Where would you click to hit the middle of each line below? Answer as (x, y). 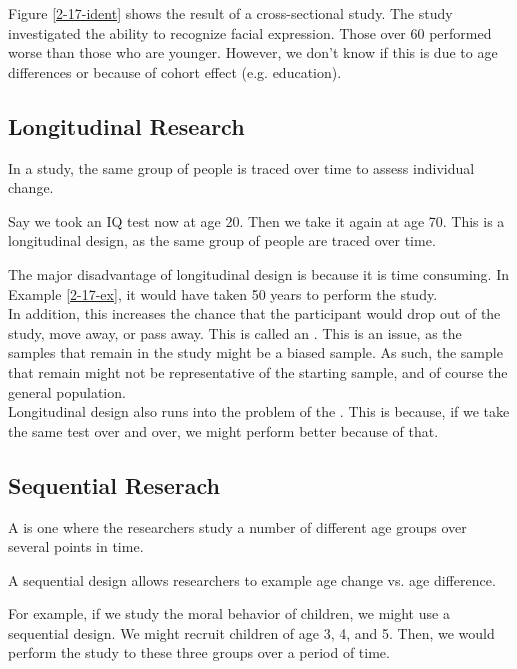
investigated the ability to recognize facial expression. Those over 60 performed (250, 32)
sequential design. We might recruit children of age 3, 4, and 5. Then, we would (251, 632)
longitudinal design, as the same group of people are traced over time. (222, 240)
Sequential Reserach (114, 484)
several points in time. (76, 546)
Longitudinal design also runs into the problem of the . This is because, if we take (259, 411)
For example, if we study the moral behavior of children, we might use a (229, 613)
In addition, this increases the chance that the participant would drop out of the (254, 313)
